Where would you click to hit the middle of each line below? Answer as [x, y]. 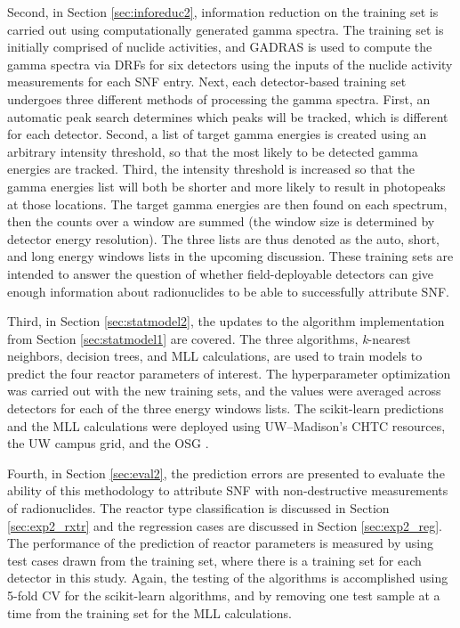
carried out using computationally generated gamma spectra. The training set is [226, 29]
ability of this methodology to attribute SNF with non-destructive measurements [228, 490]
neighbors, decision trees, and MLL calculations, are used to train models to [215, 356]
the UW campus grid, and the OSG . [108, 443]
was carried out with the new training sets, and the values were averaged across [224, 391]
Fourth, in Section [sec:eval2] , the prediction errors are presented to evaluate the [226, 473]
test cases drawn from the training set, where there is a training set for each [214, 560]
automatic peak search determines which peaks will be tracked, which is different [228, 116]
